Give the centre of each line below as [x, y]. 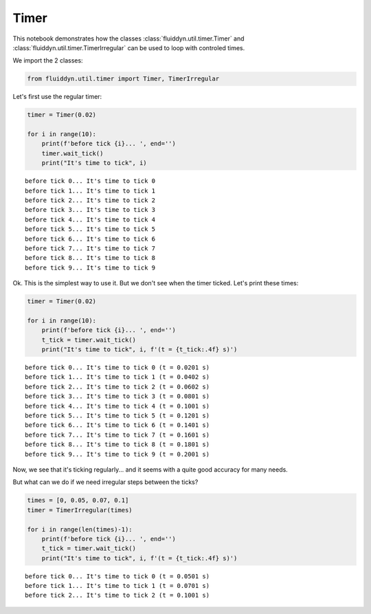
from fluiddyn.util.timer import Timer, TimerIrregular [123, 79]
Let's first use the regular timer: [57, 97]
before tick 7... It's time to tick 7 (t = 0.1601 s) [117, 435]
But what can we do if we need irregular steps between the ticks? [105, 482]
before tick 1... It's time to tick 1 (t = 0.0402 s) [117, 377]
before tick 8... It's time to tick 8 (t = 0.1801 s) [117, 445]
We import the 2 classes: [48, 61]
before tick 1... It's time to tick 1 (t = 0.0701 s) [117, 586]
